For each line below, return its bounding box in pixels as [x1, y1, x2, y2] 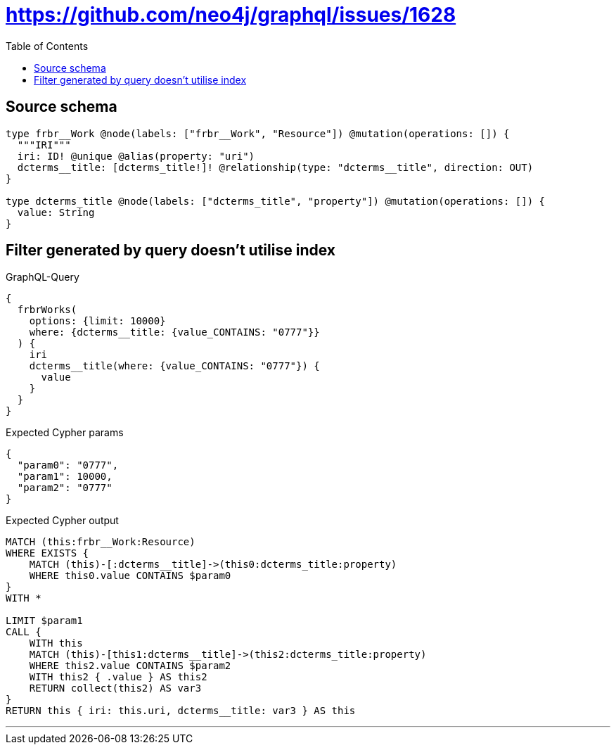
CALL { [6, 626, 41, 638]
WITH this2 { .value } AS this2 [29, 671, 207, 683]
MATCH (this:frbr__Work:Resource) [6, 536, 195, 548]
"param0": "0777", [17, 459, 119, 471]
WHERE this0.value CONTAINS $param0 [29, 570, 231, 582]
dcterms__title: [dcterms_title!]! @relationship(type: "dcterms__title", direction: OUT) [17, 161, 534, 173]
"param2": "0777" [17, 482, 113, 494]
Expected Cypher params [6, 426, 124, 439]
